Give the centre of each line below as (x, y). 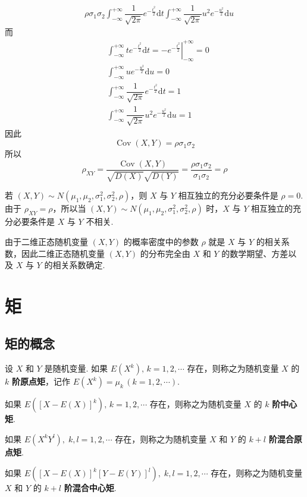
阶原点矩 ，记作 (41, 381)
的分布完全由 (165, 253)
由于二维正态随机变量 (46, 241)
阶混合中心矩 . (90, 488)
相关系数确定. (79, 265)
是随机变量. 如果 (76, 368)
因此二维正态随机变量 (63, 253)
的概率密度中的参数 (161, 241)
